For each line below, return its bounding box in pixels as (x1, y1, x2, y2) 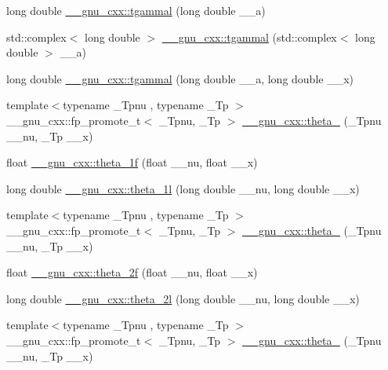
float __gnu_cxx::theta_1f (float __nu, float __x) (6, 154, 258, 170)
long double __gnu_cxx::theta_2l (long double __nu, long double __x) (6, 290, 360, 306)
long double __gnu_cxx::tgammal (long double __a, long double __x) (6, 70, 354, 86)
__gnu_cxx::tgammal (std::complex (161, 28, 337, 45)
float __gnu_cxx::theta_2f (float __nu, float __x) (6, 264, 258, 280)
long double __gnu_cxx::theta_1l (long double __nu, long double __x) (6, 180, 360, 196)
